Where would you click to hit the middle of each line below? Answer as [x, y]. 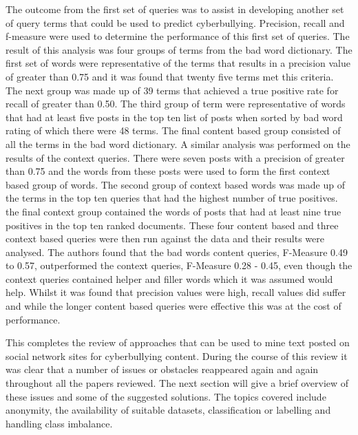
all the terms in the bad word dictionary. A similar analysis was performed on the [178, 144]
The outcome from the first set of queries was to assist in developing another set [175, 9]
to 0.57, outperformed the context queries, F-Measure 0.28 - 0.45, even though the [179, 265]
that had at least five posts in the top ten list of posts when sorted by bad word [174, 117]
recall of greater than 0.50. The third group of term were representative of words [176, 104]
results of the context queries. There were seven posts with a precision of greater [175, 157]
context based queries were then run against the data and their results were [165, 238]
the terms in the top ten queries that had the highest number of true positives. [172, 198]
